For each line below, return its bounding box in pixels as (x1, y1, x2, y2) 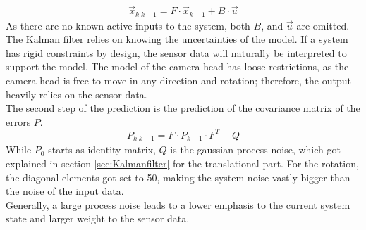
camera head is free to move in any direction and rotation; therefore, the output (6, 73, 351, 88)
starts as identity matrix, (48, 142, 156, 157)
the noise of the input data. (6, 184, 124, 198)
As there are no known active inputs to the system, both (6, 18, 250, 32)
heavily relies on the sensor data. (6, 87, 147, 101)
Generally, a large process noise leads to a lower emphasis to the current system (6, 197, 350, 212)
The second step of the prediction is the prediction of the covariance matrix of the (6, 101, 360, 115)
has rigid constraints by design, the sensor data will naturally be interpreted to (6, 45, 347, 60)
